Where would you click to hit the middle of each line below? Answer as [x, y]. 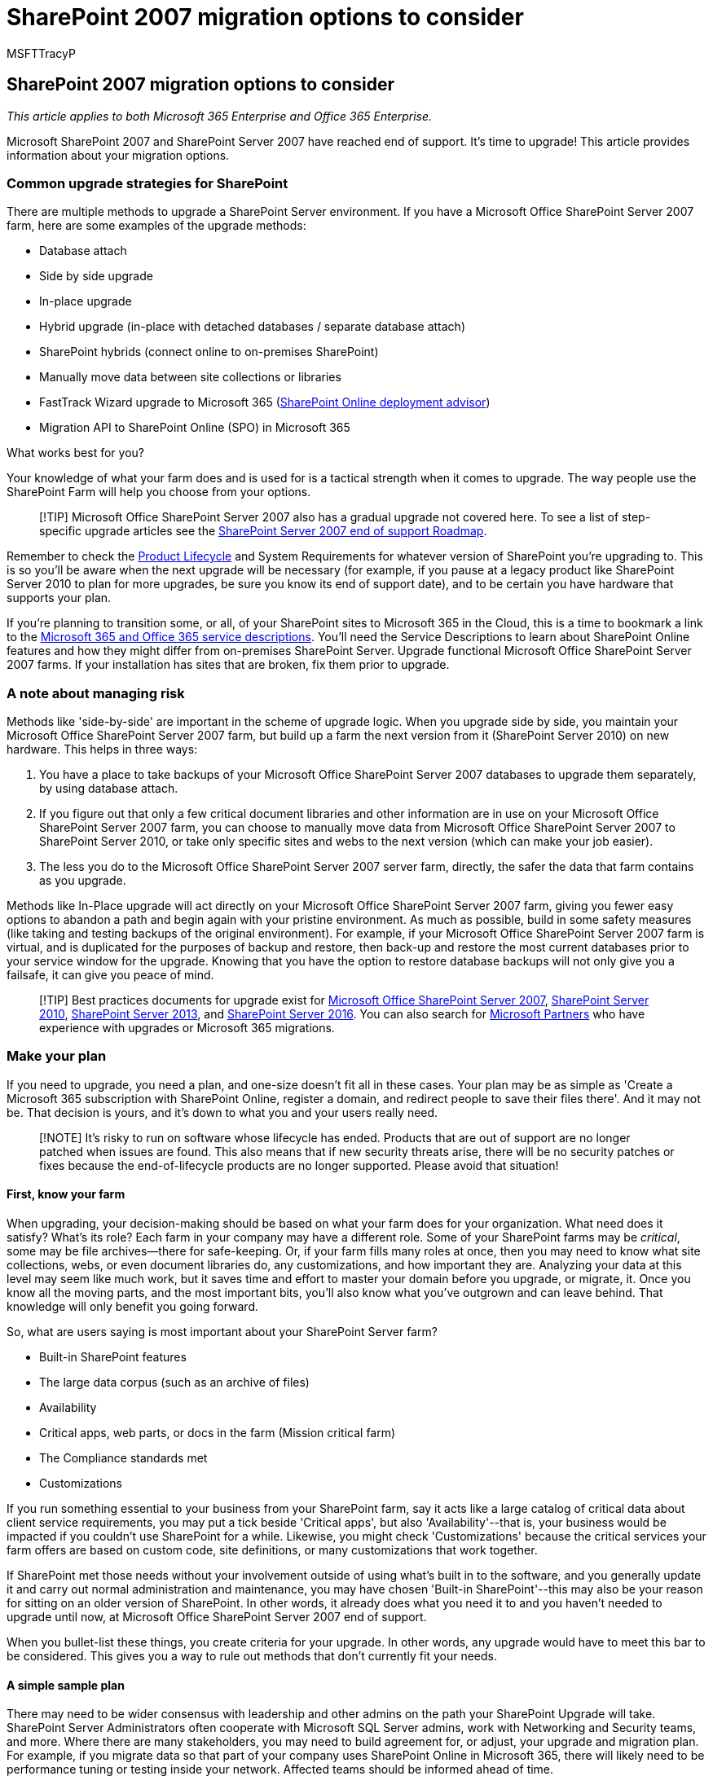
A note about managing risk [96, 693]
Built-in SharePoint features [113, 1357]
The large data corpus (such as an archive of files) [174, 1383]
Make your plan [57, 1056]
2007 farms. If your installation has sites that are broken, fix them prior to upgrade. [228, 665]
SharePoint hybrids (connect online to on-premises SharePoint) [209, 352]
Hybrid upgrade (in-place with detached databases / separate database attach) [253, 327]
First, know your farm [66, 1194]
